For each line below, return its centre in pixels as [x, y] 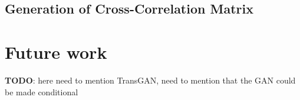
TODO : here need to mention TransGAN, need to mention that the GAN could [150, 80]
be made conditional [42, 91]
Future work [56, 51]
